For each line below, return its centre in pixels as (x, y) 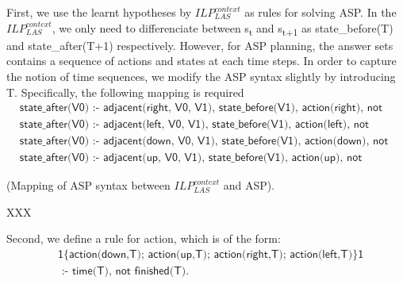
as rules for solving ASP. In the (320, 12)
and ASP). (249, 185)
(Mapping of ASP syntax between (88, 185)
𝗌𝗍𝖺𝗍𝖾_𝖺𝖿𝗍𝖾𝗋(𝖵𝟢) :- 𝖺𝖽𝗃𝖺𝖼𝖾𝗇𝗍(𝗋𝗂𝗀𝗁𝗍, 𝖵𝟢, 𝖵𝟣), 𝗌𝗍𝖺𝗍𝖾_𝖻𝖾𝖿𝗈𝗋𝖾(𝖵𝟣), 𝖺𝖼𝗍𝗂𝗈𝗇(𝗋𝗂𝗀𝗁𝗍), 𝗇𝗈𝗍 (201, 108)
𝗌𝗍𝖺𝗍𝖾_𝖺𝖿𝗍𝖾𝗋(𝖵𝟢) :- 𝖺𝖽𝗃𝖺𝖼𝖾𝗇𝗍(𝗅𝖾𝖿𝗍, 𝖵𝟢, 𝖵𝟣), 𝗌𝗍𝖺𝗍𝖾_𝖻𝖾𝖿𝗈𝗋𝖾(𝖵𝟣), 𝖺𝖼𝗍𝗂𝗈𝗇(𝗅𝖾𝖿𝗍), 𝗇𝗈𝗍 (194, 125)
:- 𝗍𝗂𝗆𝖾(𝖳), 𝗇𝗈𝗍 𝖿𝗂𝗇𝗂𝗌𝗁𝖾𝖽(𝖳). (125, 272)
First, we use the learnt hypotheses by (99, 12)
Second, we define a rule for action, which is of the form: (144, 238)
